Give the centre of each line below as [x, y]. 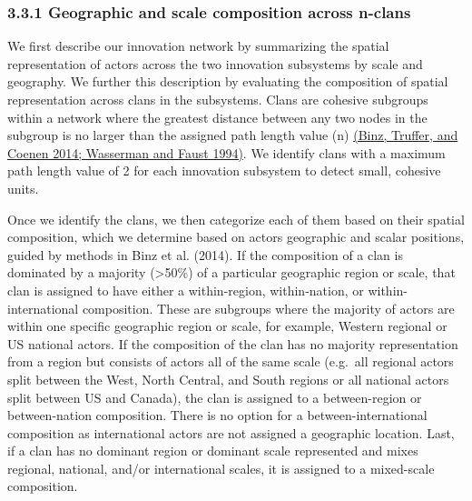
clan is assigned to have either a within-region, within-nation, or [186, 290]
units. [23, 188]
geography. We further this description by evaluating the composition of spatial [228, 81]
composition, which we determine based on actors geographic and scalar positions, [236, 237]
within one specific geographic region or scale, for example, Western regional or [227, 326]
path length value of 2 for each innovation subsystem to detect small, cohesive [224, 170]
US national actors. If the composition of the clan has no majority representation [233, 343]
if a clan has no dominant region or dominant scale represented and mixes [213, 451]
